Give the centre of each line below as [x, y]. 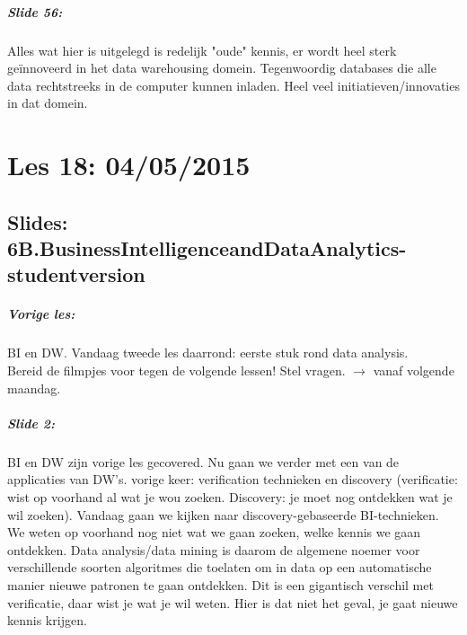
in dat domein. [48, 103]
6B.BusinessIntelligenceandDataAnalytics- [207, 248]
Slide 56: [35, 11]
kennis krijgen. [47, 620]
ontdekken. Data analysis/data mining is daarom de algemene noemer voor [214, 549]
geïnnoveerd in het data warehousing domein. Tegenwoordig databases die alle [222, 68]
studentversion [76, 274]
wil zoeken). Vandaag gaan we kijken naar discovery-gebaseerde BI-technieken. [223, 514]
